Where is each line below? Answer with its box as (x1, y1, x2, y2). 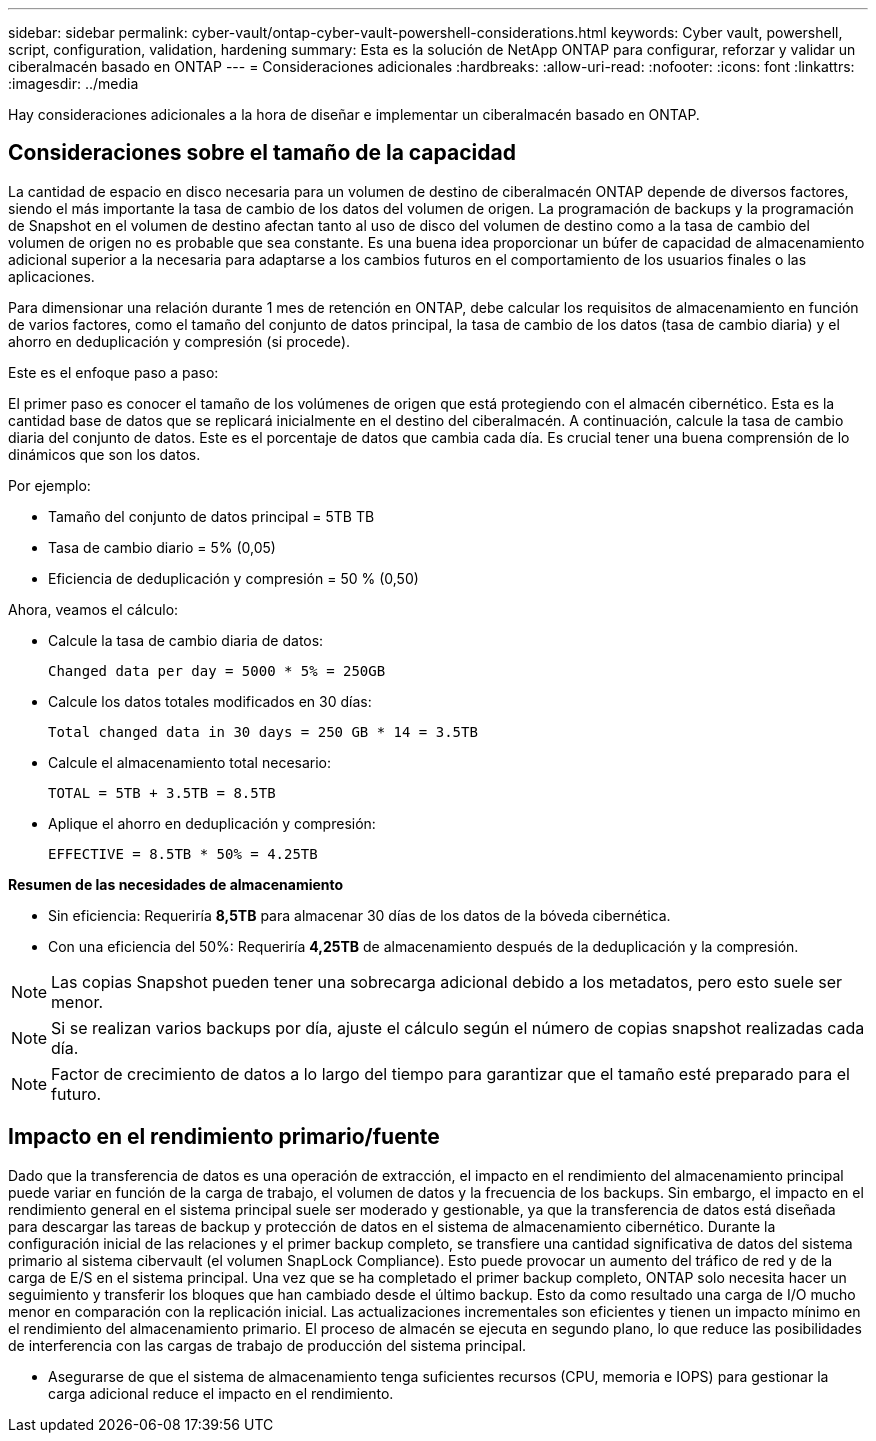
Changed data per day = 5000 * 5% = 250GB (48, 662, 386, 679)
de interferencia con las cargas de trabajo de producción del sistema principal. (8, 1336, 527, 1354)
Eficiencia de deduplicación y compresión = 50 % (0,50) (48, 569, 419, 587)
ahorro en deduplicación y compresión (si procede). (8, 332, 351, 350)
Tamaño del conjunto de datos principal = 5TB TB (48, 507, 375, 525)
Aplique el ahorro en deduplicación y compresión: (48, 814, 376, 832)
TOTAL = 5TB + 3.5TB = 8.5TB (48, 784, 276, 801)
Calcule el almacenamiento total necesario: (48, 753, 332, 771)
